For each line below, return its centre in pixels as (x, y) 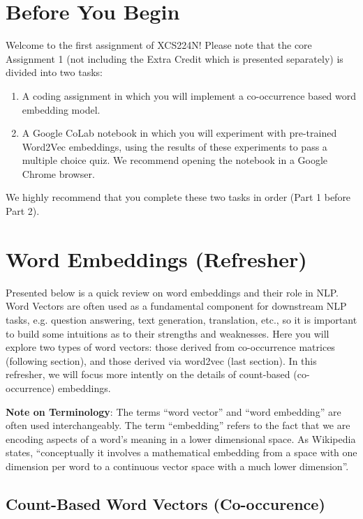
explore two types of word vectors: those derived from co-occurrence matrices (170, 347)
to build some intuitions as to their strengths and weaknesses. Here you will (168, 333)
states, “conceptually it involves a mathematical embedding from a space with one (181, 452)
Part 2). (23, 211)
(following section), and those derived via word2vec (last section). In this (161, 360)
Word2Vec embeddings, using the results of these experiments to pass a (175, 146)
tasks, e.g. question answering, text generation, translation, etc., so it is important (181, 319)
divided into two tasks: (54, 72)
